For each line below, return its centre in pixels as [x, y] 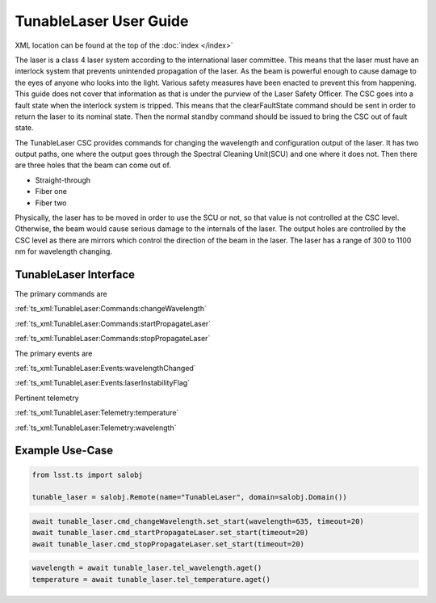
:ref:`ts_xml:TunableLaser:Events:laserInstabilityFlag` [102, 383]
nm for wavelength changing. [64, 251]
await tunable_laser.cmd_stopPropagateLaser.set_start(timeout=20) [168, 544]
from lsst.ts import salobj [87, 474]
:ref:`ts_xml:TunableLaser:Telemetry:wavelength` [96, 428]
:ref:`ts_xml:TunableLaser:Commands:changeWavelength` [111, 309]
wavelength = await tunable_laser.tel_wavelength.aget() [147, 568]
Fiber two [51, 203]
